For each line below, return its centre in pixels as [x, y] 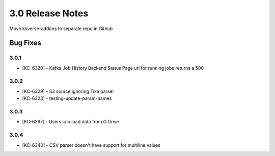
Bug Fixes [25, 43]
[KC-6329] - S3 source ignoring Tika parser [68, 91]
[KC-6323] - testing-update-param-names [67, 98]
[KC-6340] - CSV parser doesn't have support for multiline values [91, 145]
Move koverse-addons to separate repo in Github [61, 29]
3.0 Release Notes [49, 13]
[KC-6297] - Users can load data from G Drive [71, 122]
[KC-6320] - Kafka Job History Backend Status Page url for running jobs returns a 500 [113, 68]
